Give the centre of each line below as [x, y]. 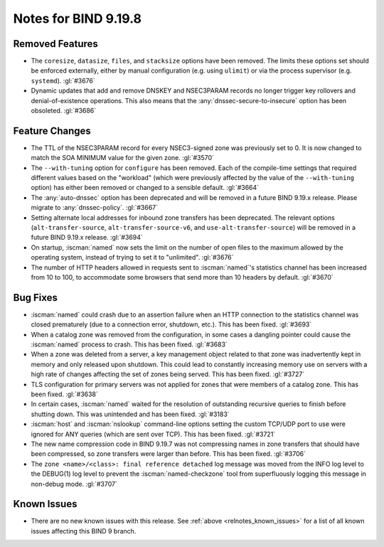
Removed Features [56, 44]
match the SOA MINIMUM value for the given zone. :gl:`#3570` [123, 158]
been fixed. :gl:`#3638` [65, 394]
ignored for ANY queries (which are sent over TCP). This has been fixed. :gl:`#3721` [153, 434]
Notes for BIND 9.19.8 [78, 18]
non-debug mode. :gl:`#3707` [74, 484]
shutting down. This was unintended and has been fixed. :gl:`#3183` [130, 414]
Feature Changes [52, 131]
